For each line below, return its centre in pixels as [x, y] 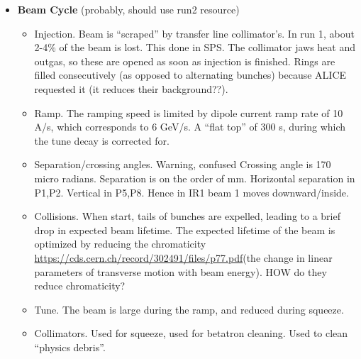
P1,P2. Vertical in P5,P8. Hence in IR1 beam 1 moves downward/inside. [191, 192]
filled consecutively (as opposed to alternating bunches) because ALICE [190, 75]
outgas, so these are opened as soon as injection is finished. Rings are [185, 61]
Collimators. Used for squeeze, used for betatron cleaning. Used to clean [191, 333]
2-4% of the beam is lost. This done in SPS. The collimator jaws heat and [195, 47]
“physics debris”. [70, 347]
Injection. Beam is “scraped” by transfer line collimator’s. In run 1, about [195, 33]
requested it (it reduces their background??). [131, 88]
